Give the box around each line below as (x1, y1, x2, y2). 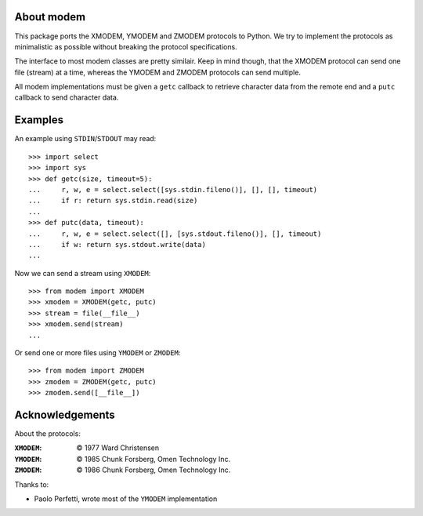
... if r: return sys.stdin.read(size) (28, 196, 198, 205)
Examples (14, 114, 64, 127)
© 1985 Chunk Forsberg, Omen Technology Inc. (76, 454, 231, 463)
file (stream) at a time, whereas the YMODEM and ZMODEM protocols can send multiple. (14, 67, 302, 77)
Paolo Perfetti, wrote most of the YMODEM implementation (34, 494, 218, 503)
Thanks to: (14, 479, 49, 489)
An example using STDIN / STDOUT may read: (14, 134, 157, 144)
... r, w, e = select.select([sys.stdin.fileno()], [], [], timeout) (28, 185, 318, 194)
